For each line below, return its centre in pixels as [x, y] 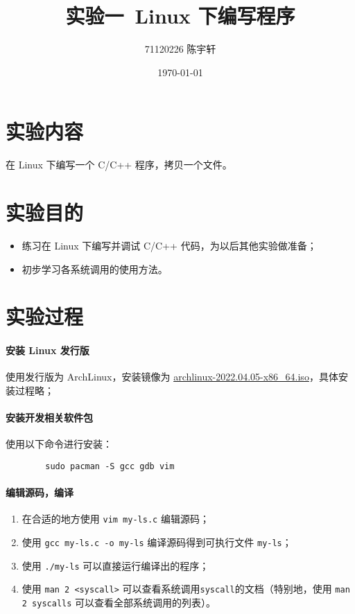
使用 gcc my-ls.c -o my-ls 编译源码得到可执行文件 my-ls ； [157, 542]
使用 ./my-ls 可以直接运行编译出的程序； [115, 565]
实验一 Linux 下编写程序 [180, 16]
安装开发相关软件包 [49, 418]
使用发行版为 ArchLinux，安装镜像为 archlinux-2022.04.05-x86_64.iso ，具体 [172, 377]
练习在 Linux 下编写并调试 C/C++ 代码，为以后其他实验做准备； [169, 245]
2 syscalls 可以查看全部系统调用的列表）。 [119, 602]
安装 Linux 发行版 [47, 350]
